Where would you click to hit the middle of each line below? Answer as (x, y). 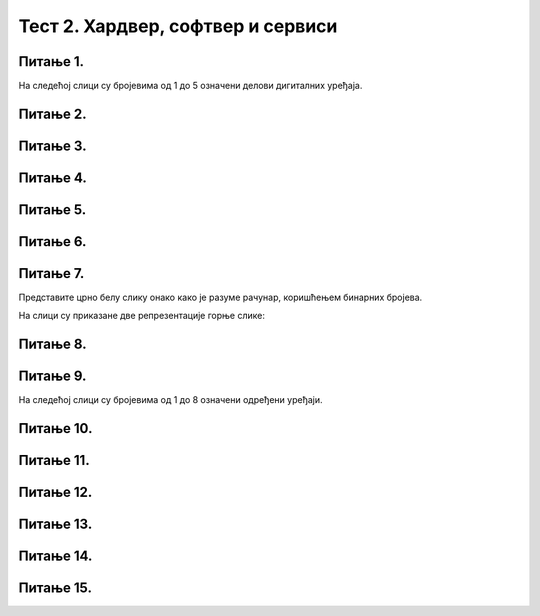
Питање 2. (52, 113)
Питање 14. (55, 556)
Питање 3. (52, 145)
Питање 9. (52, 376)
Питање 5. (52, 209)
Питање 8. (52, 344)
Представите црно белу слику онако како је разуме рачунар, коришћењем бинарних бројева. (220, 297)
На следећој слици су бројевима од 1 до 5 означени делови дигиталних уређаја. (190, 86)
